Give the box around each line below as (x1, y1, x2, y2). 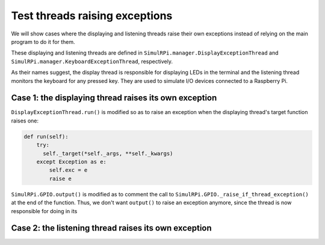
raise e (49, 175, 72, 182)
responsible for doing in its (11, 207, 78, 214)
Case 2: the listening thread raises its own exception (11, 223, 212, 234)
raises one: (11, 117, 39, 124)
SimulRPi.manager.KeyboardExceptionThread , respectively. (11, 58, 173, 65)
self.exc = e (49, 167, 88, 174)
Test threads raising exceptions (11, 9, 173, 22)
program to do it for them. (11, 38, 75, 45)
